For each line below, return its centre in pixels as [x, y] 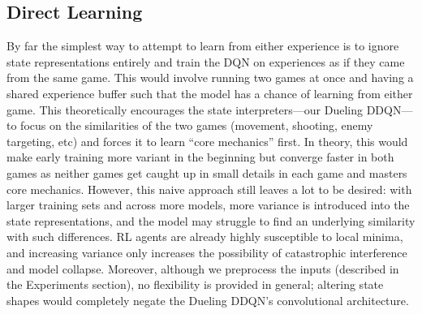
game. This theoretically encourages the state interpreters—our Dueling [185, 109]
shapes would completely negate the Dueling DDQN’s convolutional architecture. [208, 300]
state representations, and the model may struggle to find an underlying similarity [211, 220]
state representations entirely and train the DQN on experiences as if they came [206, 61]
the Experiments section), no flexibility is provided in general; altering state [195, 284]
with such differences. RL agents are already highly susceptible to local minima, [205, 237]
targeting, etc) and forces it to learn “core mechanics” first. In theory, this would [207, 141]
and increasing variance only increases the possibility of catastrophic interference [207, 252]
